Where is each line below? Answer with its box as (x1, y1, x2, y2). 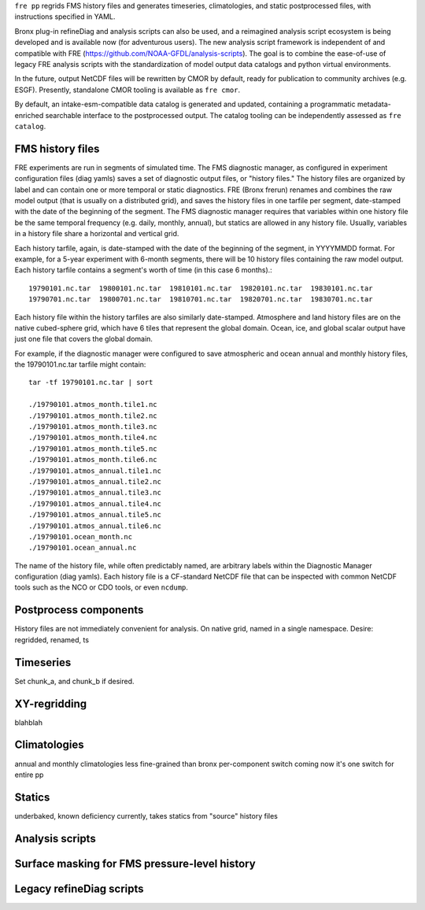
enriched (14, 110, 44, 120)
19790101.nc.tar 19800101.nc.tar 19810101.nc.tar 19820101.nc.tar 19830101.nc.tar (28, 283, 373, 293)
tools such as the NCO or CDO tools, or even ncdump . (14, 583, 189, 592)
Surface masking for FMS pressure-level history (14, 856, 256, 870)
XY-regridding (14, 697, 87, 710)
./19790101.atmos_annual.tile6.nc (28, 521, 161, 531)
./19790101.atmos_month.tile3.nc (28, 422, 157, 431)
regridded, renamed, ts (14, 634, 90, 645)
